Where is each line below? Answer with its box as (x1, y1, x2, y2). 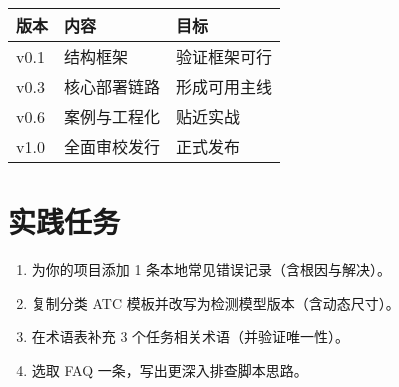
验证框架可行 (176, 45, 273, 68)
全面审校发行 (64, 135, 161, 158)
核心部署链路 (64, 75, 161, 98)
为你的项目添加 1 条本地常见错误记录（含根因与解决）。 (31, 259, 392, 280)
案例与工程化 (64, 105, 161, 128)
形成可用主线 (176, 75, 273, 98)
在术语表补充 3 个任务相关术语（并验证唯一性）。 (31, 326, 350, 347)
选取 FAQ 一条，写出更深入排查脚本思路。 (31, 359, 308, 380)
